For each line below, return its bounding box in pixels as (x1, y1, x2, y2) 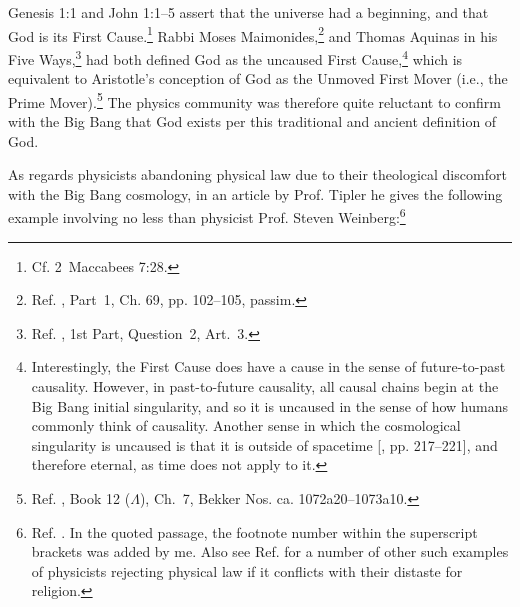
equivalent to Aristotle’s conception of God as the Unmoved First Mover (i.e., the (8, 68, 508, 89)
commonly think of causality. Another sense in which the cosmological (31, 415, 461, 436)
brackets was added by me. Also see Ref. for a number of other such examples (31, 541, 509, 562)
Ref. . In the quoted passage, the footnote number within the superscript (31, 521, 478, 542)
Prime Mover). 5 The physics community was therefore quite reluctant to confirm (8, 88, 501, 112)
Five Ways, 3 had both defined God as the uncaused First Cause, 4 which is (8, 45, 463, 69)
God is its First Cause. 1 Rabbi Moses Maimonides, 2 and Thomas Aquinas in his (8, 22, 498, 46)
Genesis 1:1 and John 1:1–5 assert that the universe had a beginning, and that (8, 2, 489, 22)
